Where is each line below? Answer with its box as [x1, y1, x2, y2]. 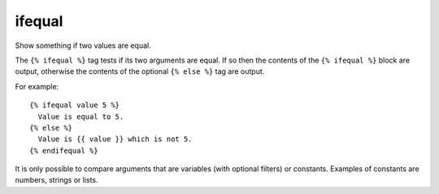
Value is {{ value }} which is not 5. [37, 135, 193, 144]
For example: [15, 81, 59, 91]
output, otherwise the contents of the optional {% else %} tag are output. [15, 67, 265, 76]
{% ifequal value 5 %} [29, 101, 120, 110]
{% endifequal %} [29, 146, 98, 155]
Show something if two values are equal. [15, 41, 151, 50]
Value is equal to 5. [37, 112, 124, 121]
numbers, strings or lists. [15, 175, 98, 185]
